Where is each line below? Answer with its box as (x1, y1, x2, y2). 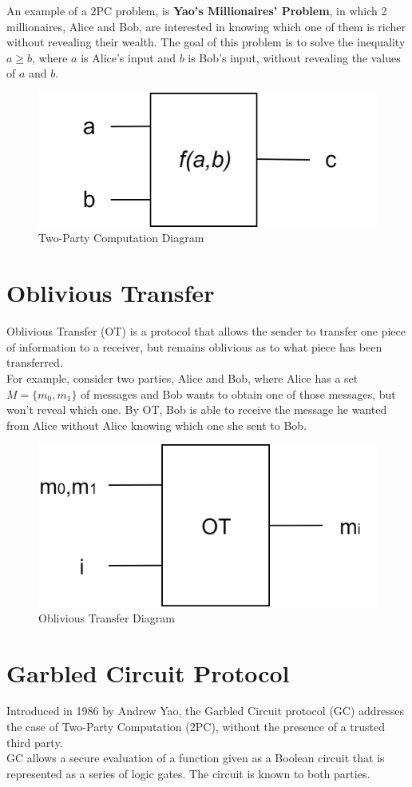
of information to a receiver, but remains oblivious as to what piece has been (6, 338, 382, 355)
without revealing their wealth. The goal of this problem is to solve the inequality (6, 34, 406, 50)
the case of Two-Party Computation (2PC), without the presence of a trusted (6, 718, 385, 735)
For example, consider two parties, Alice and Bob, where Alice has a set (6, 369, 359, 386)
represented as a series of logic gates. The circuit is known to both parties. (6, 765, 370, 781)
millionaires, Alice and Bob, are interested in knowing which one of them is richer (6, 18, 406, 34)
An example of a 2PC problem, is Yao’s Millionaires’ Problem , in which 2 (6, 2, 387, 18)
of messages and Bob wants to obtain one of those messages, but (81, 385, 396, 402)
